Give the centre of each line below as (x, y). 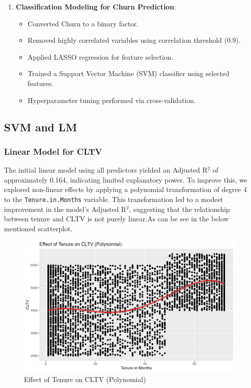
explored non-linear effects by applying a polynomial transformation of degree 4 (125, 189)
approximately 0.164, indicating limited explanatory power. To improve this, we (126, 179)
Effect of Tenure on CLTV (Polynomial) (85, 379)
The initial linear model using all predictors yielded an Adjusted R (106, 170)
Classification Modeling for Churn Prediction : (96, 6)
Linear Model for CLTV (53, 151)
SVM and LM (41, 127)
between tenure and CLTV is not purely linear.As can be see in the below (117, 219)
